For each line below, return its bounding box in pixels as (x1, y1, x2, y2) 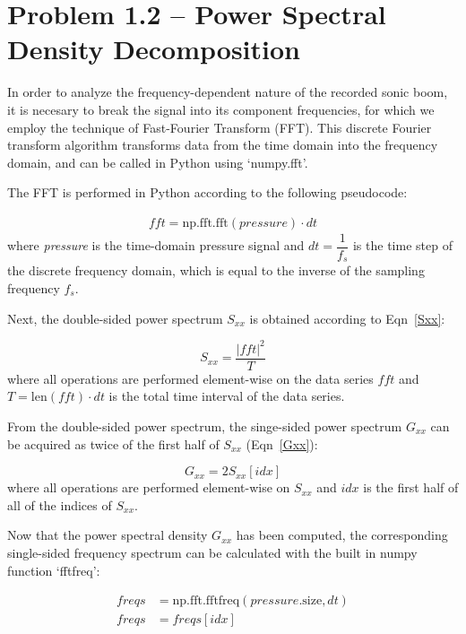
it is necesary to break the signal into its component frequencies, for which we (7, 100, 435, 118)
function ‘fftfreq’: (7, 560, 100, 579)
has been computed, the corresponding (236, 525, 448, 544)
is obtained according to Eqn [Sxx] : (249, 308, 445, 327)
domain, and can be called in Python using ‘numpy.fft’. (7, 152, 308, 171)
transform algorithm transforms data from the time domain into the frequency (7, 135, 438, 154)
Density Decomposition (7, 30, 300, 67)
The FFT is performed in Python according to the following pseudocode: (7, 183, 408, 202)
